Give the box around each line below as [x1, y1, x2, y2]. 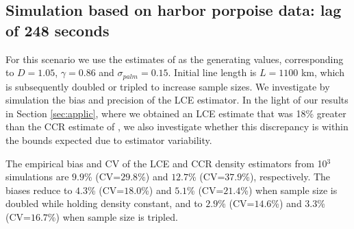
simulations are [5, 169, 69, 184]
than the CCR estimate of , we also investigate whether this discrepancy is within [5, 119, 349, 134]
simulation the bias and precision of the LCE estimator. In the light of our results [5, 93, 349, 107]
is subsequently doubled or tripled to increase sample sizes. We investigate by [5, 79, 330, 93]
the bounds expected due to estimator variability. [5, 133, 212, 147]
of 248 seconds [5, 19, 110, 40]
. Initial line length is [168, 65, 257, 80]
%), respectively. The [242, 169, 331, 184]
